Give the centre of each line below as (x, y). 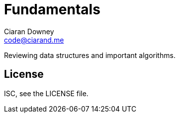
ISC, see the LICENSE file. (46, 93)
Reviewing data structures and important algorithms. (90, 55)
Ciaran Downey (29, 31)
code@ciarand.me (34, 40)
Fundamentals (52, 9)
